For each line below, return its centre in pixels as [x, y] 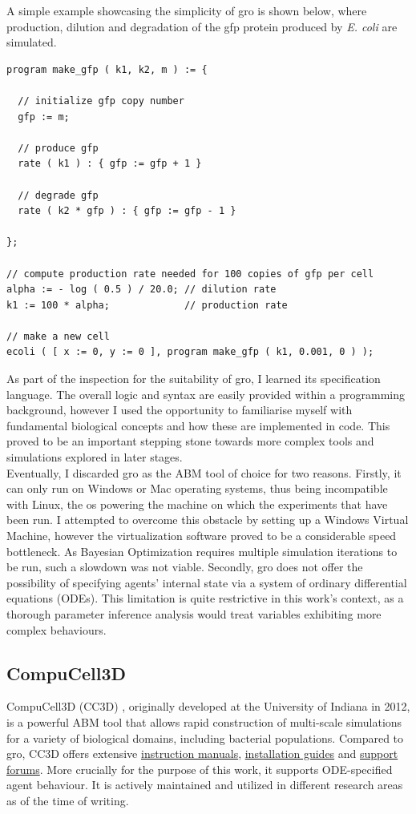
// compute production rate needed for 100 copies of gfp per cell [190, 274]
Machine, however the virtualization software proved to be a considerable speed [202, 535]
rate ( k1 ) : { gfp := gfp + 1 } [110, 164]
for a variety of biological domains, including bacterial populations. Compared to [205, 737]
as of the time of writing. [68, 800]
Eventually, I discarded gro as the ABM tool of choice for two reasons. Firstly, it [204, 472]
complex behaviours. [57, 629]
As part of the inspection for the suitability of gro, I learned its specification [194, 379]
